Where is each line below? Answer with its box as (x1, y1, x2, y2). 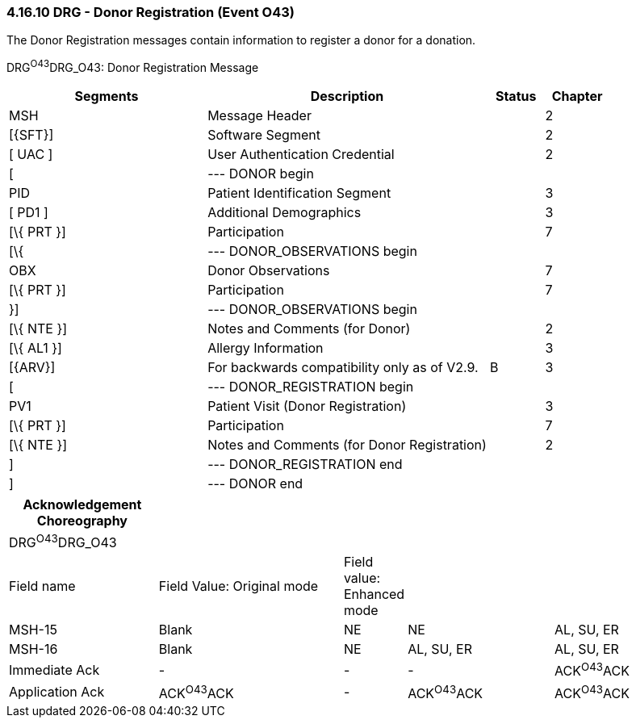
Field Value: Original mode (158, 578, 319, 595)
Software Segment (207, 127, 320, 144)
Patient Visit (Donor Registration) (207, 398, 407, 415)
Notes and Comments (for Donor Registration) (207, 437, 487, 454)
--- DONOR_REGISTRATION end (207, 456, 403, 473)
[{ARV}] (9, 359, 56, 376)
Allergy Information (207, 340, 324, 357)
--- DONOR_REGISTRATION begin (207, 379, 414, 395)
